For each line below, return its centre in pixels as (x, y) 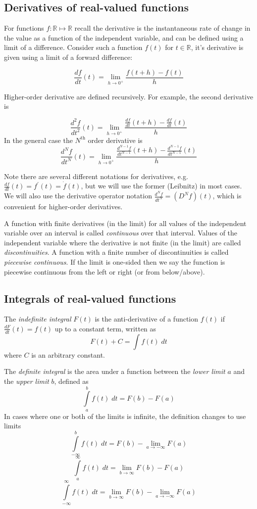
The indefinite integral (38, 319)
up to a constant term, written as (105, 328)
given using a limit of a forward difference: (68, 57)
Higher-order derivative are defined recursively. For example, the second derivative (129, 96)
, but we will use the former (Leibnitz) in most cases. (161, 186)
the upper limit (26, 381)
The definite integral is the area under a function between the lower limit (115, 371)
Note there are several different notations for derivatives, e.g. (96, 176)
